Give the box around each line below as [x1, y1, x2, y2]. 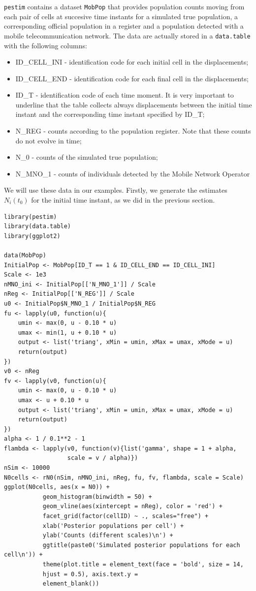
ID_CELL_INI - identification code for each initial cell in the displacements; [15, 57, 249, 67]
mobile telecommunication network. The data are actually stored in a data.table [4, 30, 251, 40]
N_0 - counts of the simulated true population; [15, 152, 158, 162]
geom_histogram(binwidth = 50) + [42, 493, 152, 500]
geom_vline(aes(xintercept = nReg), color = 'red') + [42, 503, 223, 510]
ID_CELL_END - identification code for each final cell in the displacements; [15, 73, 249, 83]
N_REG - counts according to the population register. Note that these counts [15, 126, 251, 136]
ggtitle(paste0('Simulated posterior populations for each [42, 541, 240, 549]
